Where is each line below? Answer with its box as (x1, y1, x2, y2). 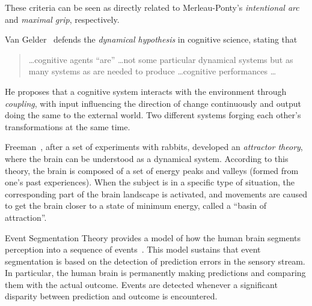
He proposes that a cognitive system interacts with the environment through (5, 85, 287, 97)
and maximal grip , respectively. (5, 13, 120, 25)
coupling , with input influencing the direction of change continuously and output (5, 97, 301, 109)
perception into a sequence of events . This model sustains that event (5, 243, 261, 256)
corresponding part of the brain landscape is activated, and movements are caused (5, 187, 308, 200)
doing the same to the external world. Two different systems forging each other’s (5, 109, 301, 121)
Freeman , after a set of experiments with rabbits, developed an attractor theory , (5, 140, 303, 153)
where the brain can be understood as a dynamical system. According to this (5, 152, 289, 164)
